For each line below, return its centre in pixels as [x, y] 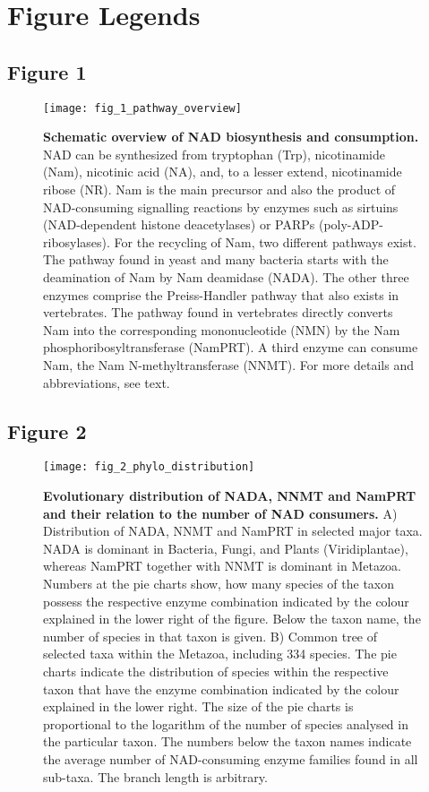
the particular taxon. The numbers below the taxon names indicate [227, 741]
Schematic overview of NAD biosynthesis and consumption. [231, 137]
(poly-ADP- [351, 224]
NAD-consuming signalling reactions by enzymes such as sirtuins [221, 207]
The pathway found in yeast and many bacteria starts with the [216, 259]
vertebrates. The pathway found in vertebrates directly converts [218, 312]
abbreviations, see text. [107, 382]
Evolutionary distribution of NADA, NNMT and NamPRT [230, 495]
